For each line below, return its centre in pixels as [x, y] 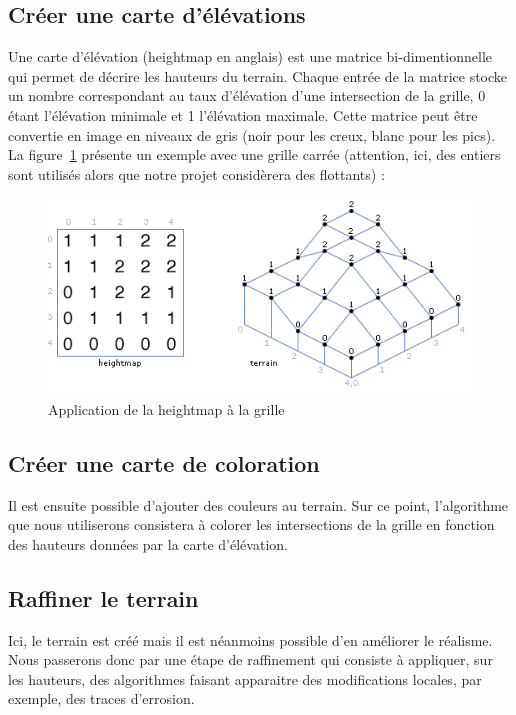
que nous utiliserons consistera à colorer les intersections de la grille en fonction [251, 524]
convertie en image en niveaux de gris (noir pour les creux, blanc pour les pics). [252, 134]
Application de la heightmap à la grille [166, 408]
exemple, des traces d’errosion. [101, 698]
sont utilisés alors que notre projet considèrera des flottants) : [196, 173]
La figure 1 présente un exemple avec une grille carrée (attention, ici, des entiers [254, 154]
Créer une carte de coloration [164, 462]
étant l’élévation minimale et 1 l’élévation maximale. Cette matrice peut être [243, 114]
